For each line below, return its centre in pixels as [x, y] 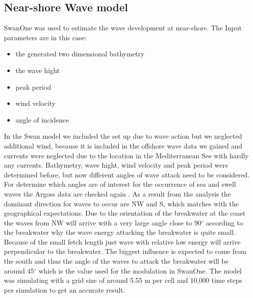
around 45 [19, 270]
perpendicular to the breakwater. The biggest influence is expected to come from [125, 251]
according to [224, 222]
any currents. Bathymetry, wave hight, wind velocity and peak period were [116, 165]
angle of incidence [42, 119]
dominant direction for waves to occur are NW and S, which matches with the [122, 203]
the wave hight [38, 70]
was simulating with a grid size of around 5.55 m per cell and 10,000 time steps [123, 280]
